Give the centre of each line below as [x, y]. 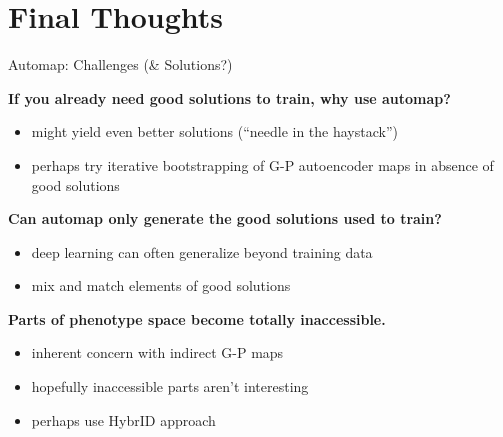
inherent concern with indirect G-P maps [157, 352]
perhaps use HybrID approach [123, 419]
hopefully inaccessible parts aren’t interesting [170, 386]
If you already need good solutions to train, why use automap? [229, 97]
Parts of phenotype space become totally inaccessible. [197, 318]
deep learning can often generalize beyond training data [202, 251]
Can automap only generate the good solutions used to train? [225, 218]
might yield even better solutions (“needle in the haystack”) [214, 131]
